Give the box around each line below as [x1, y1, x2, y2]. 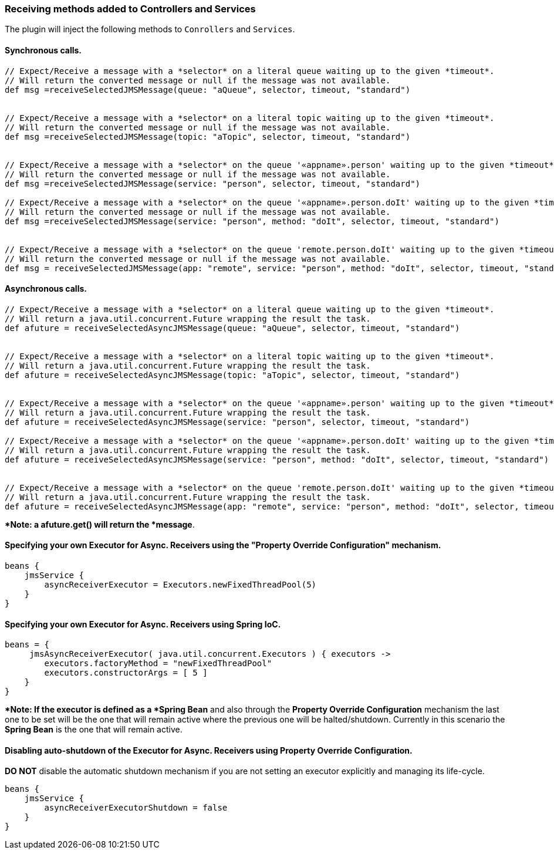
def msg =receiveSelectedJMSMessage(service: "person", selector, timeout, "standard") [5, 178, 421, 188]
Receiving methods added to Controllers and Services [5, 3, 256, 15]
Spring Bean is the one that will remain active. [5, 724, 183, 735]
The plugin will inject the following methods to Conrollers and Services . [5, 24, 295, 35]
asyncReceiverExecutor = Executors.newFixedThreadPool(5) [44, 580, 317, 590]
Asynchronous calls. [5, 283, 87, 294]
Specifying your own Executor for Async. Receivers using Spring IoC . [5, 619, 281, 629]
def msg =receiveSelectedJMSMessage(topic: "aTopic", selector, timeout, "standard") [5, 131, 411, 141]
